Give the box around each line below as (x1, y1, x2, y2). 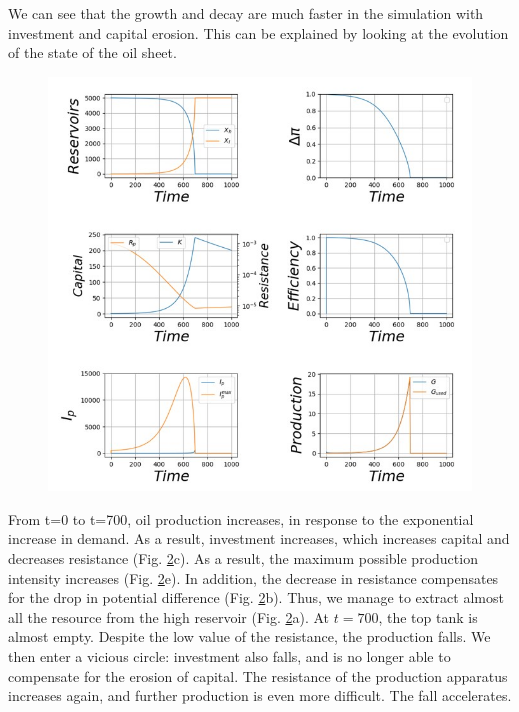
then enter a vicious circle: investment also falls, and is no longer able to (8, 645, 451, 666)
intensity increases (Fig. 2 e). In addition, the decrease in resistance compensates (8, 567, 499, 588)
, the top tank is (378, 606, 478, 627)
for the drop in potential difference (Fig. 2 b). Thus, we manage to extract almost (8, 587, 504, 608)
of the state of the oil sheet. (8, 42, 177, 63)
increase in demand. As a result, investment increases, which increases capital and (8, 528, 510, 549)
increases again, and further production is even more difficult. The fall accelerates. (8, 685, 512, 706)
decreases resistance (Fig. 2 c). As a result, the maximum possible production (8, 548, 478, 569)
